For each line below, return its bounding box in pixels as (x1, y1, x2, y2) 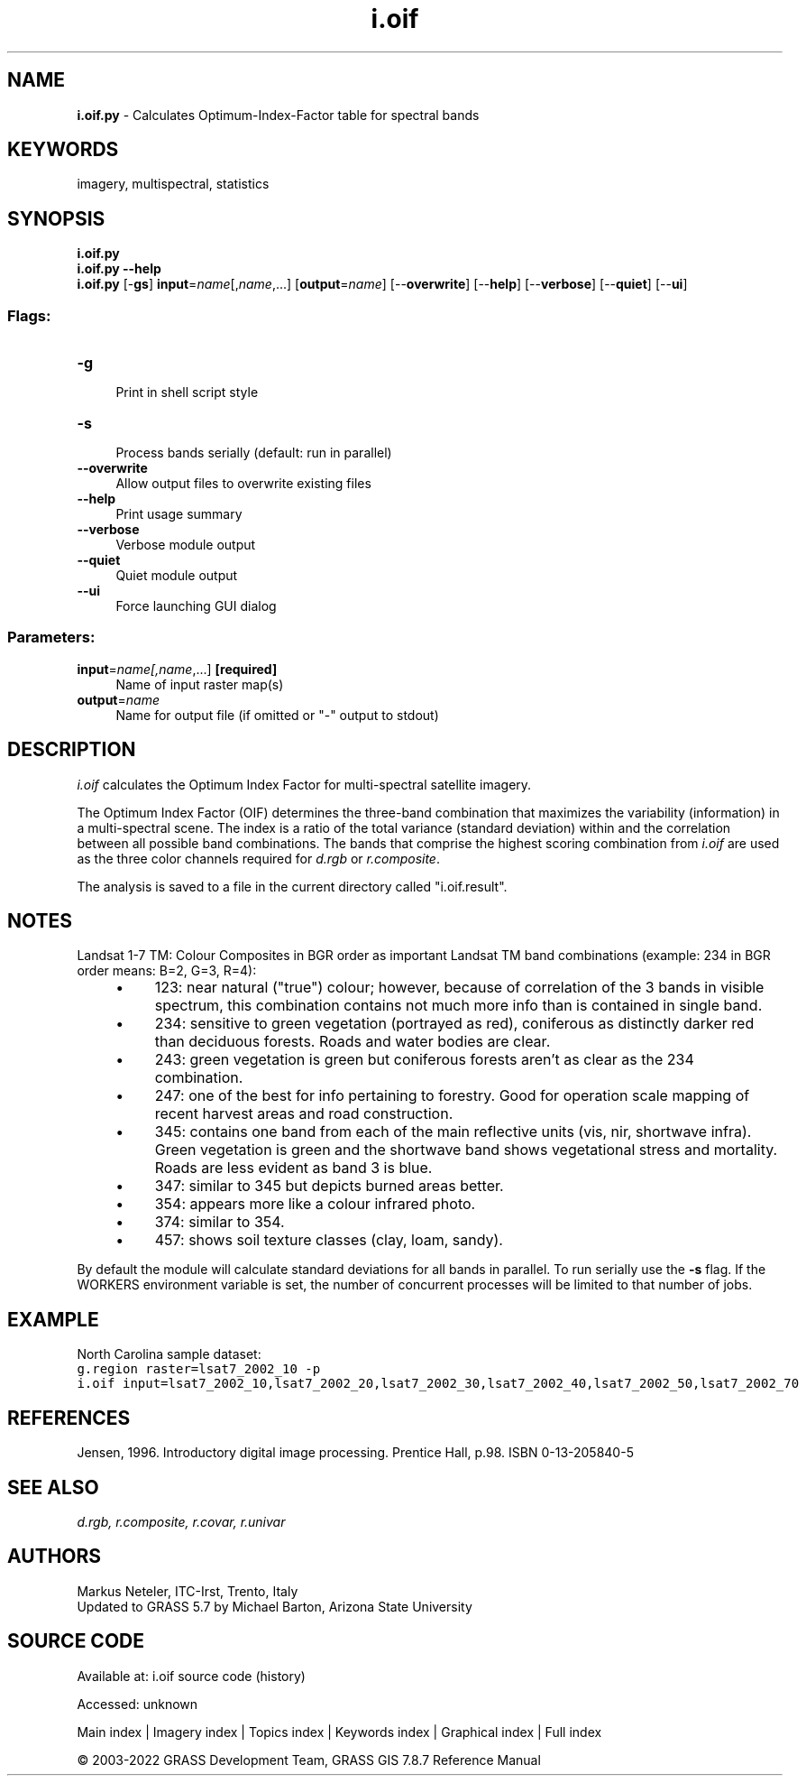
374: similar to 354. (154, 1213, 285, 1232)
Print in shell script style (115, 384, 259, 401)
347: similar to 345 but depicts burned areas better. (154, 1177, 504, 1196)
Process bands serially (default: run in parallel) (115, 445, 392, 461)
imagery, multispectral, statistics (77, 176, 270, 192)
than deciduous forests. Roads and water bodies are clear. (154, 1032, 551, 1051)
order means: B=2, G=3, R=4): (77, 963, 257, 979)
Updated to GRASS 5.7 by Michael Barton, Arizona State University (77, 1598, 472, 1614)
